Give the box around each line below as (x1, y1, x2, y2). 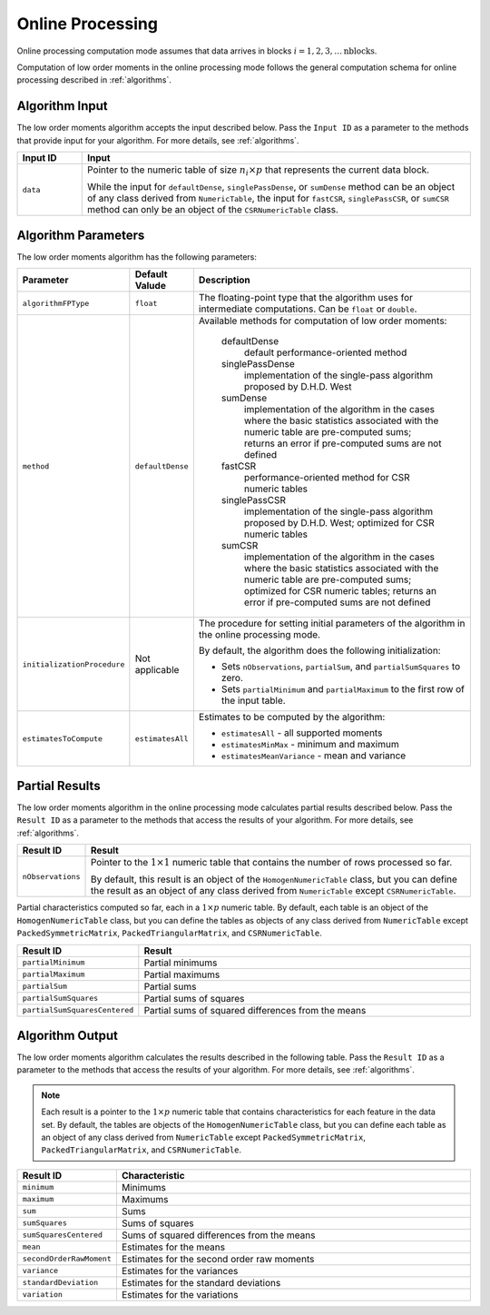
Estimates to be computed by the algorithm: (198, 711, 386, 724)
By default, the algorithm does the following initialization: (198, 645, 441, 657)
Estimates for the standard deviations (121, 1276, 281, 1289)
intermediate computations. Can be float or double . (198, 302, 417, 315)
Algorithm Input (16, 98, 108, 114)
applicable (134, 664, 180, 677)
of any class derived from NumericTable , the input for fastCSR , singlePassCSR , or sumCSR (86, 192, 449, 204)
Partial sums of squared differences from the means (143, 1004, 367, 1016)
